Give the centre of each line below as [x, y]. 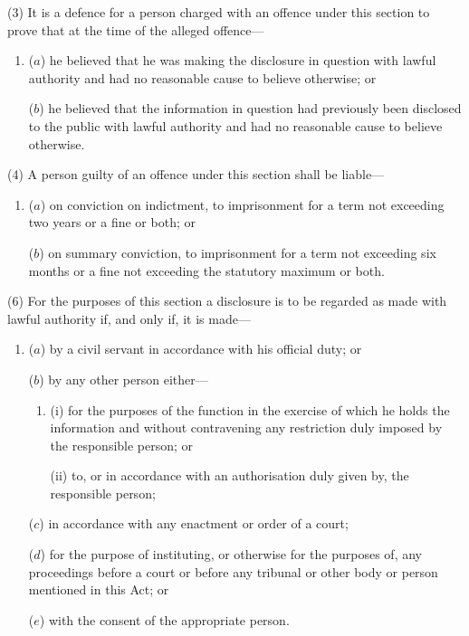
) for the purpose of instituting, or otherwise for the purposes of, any [231, 554]
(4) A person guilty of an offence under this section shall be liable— [196, 174]
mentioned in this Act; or [99, 589]
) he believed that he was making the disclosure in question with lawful [238, 60]
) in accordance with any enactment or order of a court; [194, 523]
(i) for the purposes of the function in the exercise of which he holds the [250, 409]
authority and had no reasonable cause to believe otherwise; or [202, 77]
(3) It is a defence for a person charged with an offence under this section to [219, 12]
